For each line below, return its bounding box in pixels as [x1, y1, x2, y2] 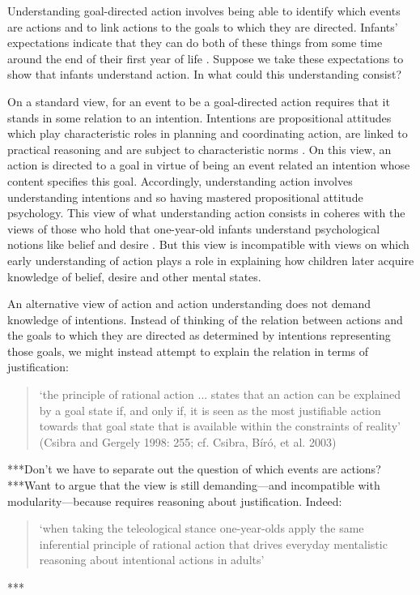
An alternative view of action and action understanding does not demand [7, 295, 371, 312]
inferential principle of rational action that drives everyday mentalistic [39, 535, 388, 552]
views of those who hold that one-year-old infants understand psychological [7, 220, 380, 237]
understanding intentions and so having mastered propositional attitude [7, 188, 363, 205]
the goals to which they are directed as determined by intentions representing [7, 327, 391, 344]
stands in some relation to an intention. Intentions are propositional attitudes [7, 109, 392, 126]
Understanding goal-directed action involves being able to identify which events [7, 2, 401, 19]
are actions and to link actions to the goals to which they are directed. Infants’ [7, 18, 398, 35]
